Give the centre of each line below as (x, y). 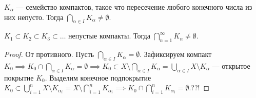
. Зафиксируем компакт (176, 54)
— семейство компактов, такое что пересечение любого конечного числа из (134, 7)
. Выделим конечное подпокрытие (98, 77)
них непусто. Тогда (34, 17)
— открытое (231, 65)
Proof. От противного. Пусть (49, 54)
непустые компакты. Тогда (109, 36)
